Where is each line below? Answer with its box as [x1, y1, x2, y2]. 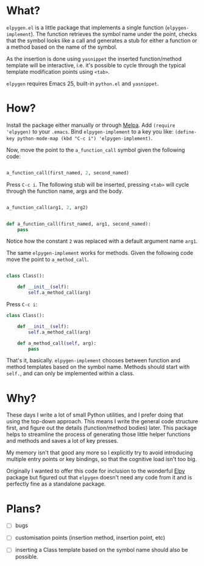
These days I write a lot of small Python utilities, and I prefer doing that [6, 411, 184, 418]
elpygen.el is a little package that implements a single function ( [6, 24, 167, 31]
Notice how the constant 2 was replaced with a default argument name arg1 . [6, 237, 198, 245]
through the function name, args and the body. [6, 187, 124, 195]
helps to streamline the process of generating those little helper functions [6, 431, 191, 438]
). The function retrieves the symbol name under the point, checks [30, 30, 197, 37]
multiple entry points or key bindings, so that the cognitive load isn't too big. [6, 456, 197, 463]
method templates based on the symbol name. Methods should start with [6, 364, 190, 371]
